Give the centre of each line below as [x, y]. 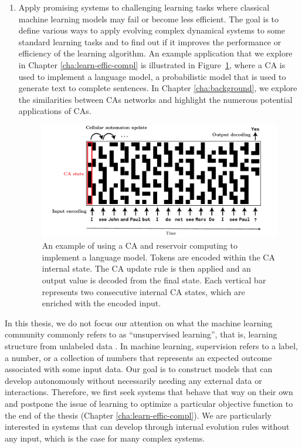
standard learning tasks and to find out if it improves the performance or [150, 41]
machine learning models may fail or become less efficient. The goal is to [149, 19]
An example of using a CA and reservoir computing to [140, 245]
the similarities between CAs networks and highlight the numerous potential [155, 99]
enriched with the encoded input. [101, 303]
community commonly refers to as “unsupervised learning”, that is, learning [141, 334]
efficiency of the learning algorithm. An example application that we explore [155, 53]
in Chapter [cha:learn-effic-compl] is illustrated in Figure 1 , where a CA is [152, 64]
